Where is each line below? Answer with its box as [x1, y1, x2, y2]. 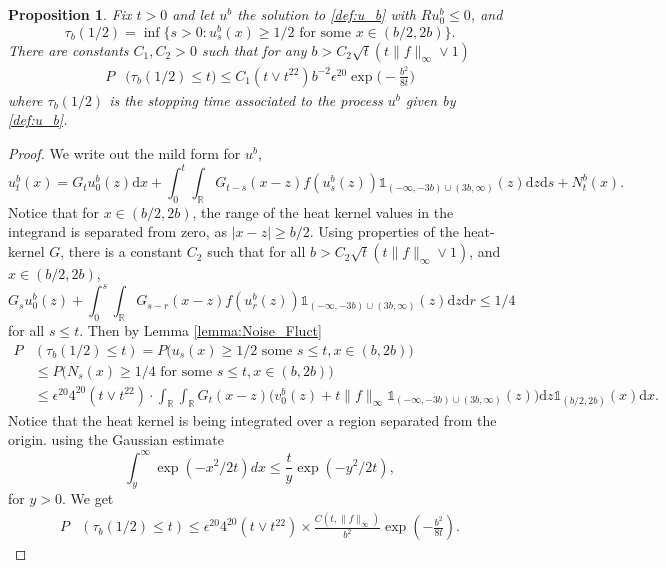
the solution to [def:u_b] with [237, 4, 416, 24]
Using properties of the [318, 221, 459, 242]
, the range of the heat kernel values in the [192, 201, 454, 222]
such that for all [207, 241, 306, 262]
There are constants [8, 39, 129, 60]
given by [405, 89, 456, 110]
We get [70, 488, 114, 509]
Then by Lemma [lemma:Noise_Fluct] [87, 319, 322, 340]
